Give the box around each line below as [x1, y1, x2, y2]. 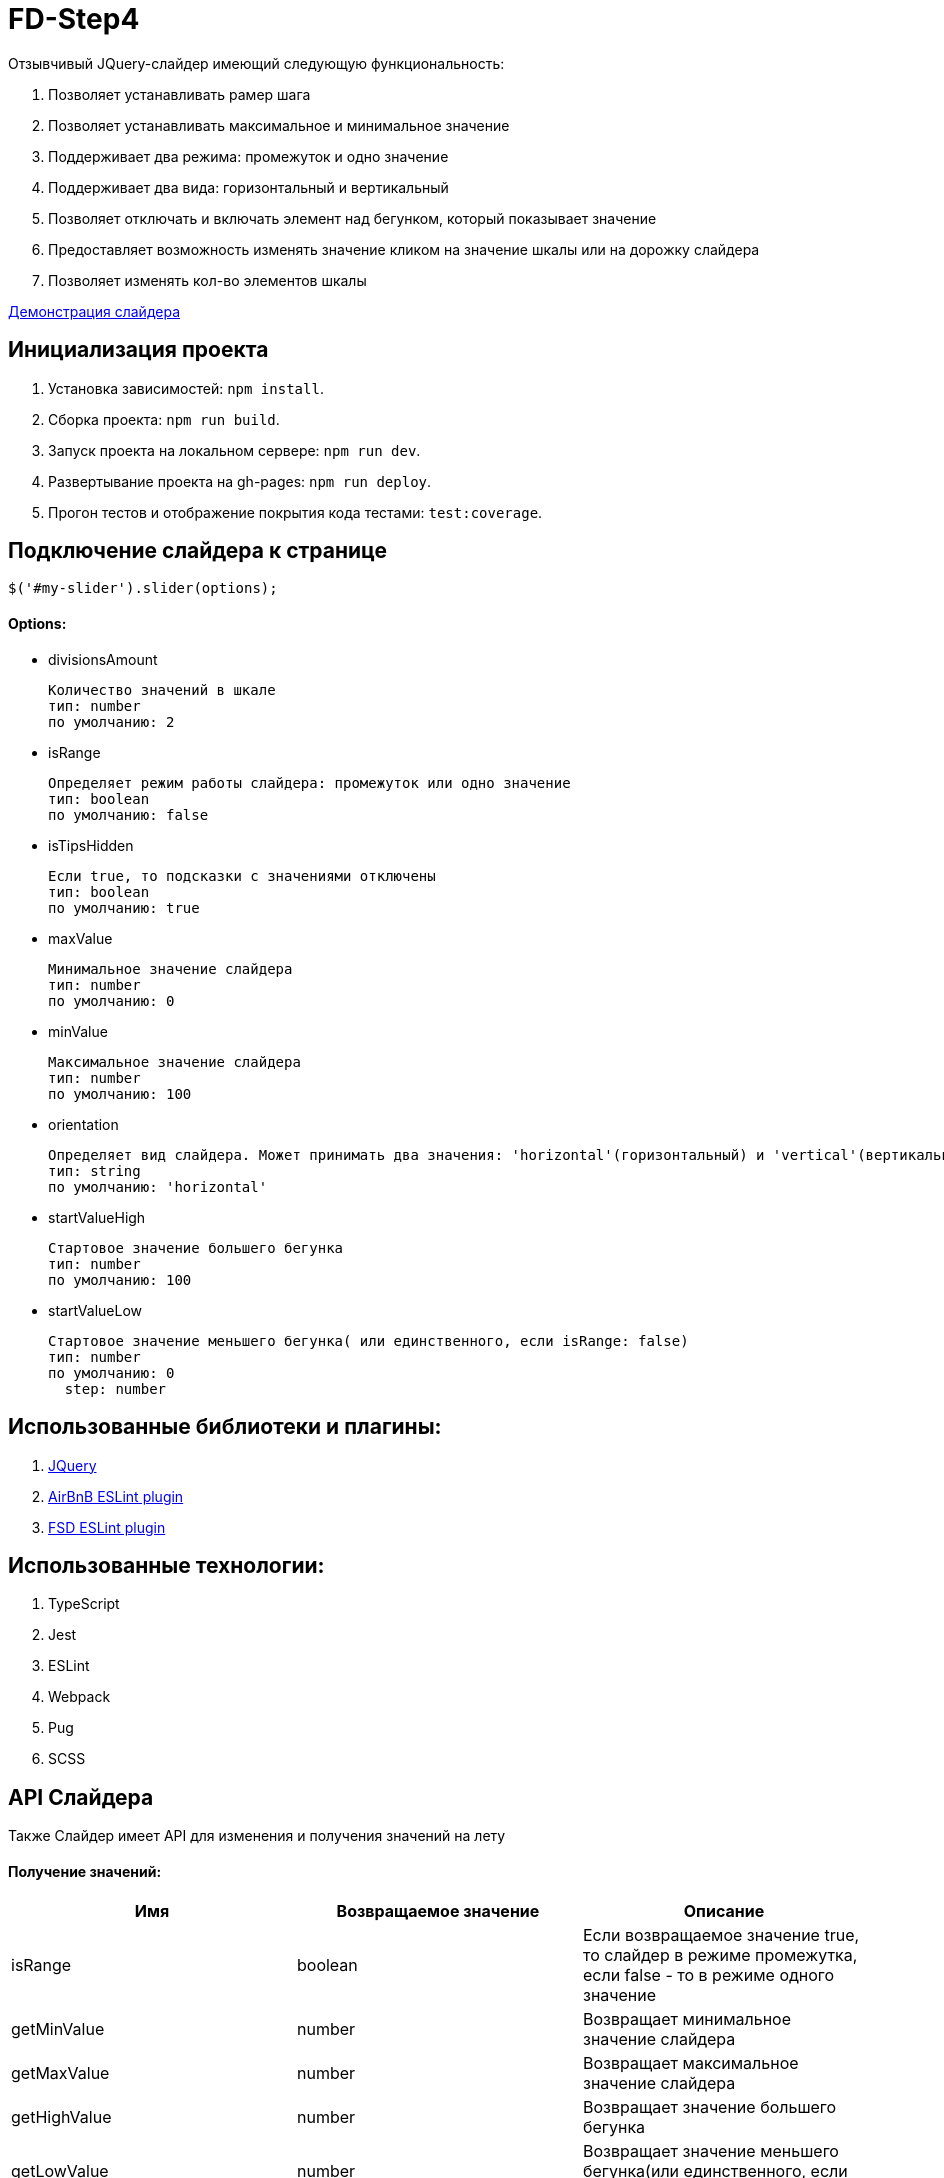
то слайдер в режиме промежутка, [582, 1945, 858, 1966]
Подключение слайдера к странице [8, 538, 387, 564]
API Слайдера [8, 1784, 154, 1810]
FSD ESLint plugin [48, 1518, 166, 1536]
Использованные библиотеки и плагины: [8, 1414, 442, 1440]
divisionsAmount [48, 650, 158, 668]
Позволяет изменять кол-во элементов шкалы [48, 271, 367, 289]
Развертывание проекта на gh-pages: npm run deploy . [48, 472, 432, 490]
